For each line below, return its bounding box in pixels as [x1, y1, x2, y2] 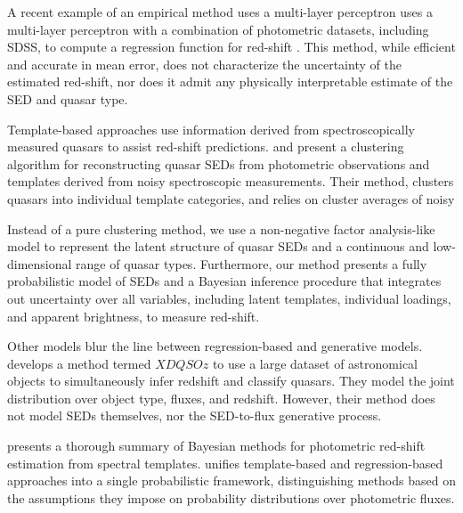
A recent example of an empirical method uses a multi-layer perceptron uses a [7, 3, 434, 20]
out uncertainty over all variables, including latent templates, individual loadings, [7, 289, 451, 307]
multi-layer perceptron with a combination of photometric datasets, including [7, 20, 429, 38]
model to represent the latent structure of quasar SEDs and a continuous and [7, 237, 429, 256]
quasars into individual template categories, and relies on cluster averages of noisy [7, 189, 455, 208]
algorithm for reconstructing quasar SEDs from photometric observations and [7, 154, 430, 173]
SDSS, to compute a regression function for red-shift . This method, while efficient [7, 37, 456, 56]
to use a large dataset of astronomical [212, 354, 418, 372]
